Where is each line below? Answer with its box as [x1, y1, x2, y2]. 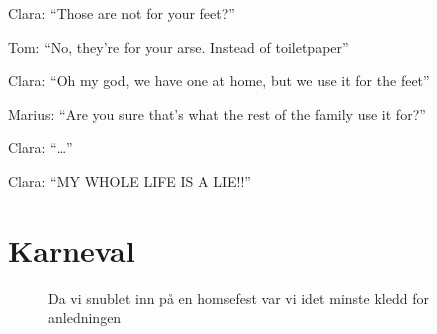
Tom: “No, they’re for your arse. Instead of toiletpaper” [8, 36, 349, 57]
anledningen [48, 307, 122, 328]
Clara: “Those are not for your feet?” [8, 3, 235, 23]
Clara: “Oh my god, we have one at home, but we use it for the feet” [8, 70, 430, 91]
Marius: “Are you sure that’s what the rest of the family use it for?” [8, 103, 426, 124]
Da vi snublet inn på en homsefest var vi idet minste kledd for [48, 287, 429, 308]
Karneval [8, 229, 135, 270]
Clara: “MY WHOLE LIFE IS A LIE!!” [8, 170, 251, 191]
